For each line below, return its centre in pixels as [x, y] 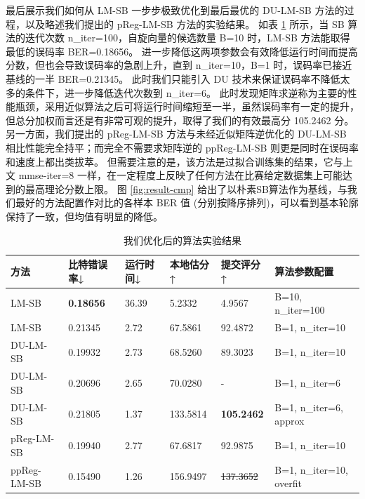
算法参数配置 [304, 271]
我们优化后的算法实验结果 [182, 240]
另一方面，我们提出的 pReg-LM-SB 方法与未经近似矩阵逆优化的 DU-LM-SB [176, 134]
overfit [288, 483]
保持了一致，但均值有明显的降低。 [84, 216]
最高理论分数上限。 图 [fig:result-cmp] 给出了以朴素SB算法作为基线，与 [186, 188]
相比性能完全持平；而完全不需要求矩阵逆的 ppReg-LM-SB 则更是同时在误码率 [182, 147]
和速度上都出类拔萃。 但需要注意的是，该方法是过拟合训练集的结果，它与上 [179, 161]
